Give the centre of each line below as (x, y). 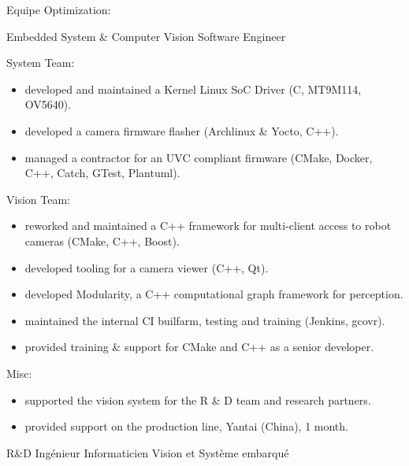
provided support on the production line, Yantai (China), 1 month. (186, 426)
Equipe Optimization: (59, 9)
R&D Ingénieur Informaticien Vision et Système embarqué (148, 452)
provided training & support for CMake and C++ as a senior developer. (199, 347)
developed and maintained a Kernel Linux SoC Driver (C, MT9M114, (193, 89)
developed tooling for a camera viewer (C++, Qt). (147, 267)
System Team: (41, 63)
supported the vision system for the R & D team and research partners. (198, 399)
